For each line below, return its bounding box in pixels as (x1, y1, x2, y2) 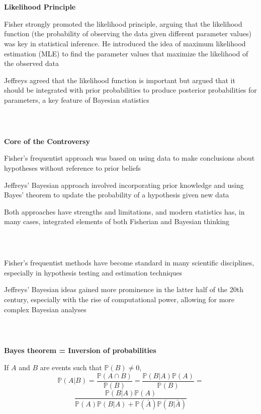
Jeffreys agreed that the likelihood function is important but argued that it (4, 75, 235, 85)
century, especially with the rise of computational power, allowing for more (4, 294, 235, 304)
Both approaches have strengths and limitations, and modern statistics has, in (4, 206, 245, 217)
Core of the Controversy (4, 135, 90, 146)
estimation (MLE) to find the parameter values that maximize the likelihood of (4, 48, 248, 58)
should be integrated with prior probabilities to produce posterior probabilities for (4, 85, 257, 95)
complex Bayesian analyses (4, 304, 86, 314)
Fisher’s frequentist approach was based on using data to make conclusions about (4, 153, 255, 163)
